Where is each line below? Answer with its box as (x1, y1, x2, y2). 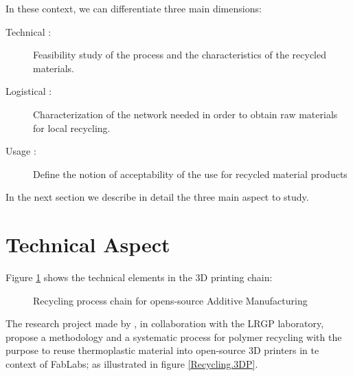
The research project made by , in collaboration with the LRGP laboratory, (5, 316, 324, 331)
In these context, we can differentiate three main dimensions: (5, 1, 262, 15)
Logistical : (5, 84, 52, 98)
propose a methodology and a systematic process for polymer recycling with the (5, 329, 342, 344)
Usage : (5, 144, 36, 158)
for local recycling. (33, 120, 111, 135)
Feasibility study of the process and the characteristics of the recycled (33, 47, 327, 62)
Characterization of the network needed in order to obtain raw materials (33, 107, 338, 121)
